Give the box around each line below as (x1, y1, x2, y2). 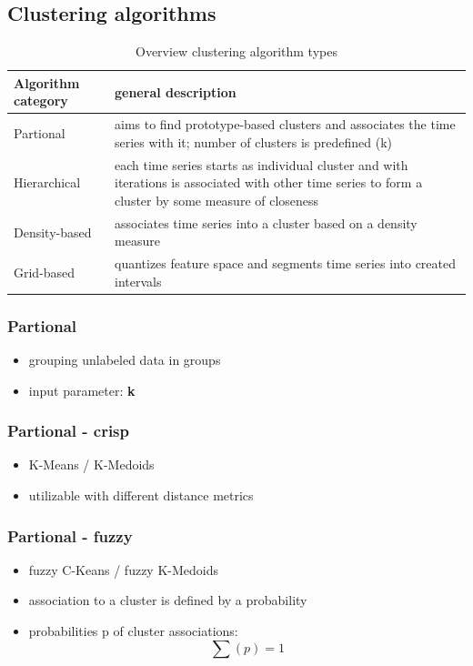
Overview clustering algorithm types (136, 42, 337, 61)
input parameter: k (28, 380, 136, 399)
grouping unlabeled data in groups (28, 350, 221, 369)
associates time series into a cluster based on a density (115, 213, 418, 232)
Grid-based (14, 262, 75, 281)
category (14, 91, 68, 110)
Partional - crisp (7, 419, 129, 442)
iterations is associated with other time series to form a (115, 173, 423, 192)
